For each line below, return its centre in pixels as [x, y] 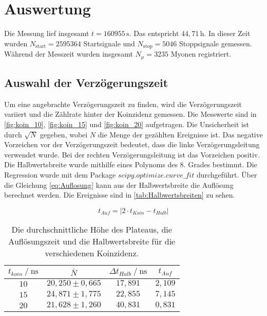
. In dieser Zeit [227, 33]
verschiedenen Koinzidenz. [92, 253]
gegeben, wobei [64, 134]
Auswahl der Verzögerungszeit [86, 83]
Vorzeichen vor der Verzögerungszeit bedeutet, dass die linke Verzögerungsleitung [132, 144]
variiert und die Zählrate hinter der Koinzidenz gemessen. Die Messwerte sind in [130, 114]
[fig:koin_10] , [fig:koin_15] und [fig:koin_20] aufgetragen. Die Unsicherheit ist [127, 124]
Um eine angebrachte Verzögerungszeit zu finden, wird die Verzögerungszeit [123, 104]
